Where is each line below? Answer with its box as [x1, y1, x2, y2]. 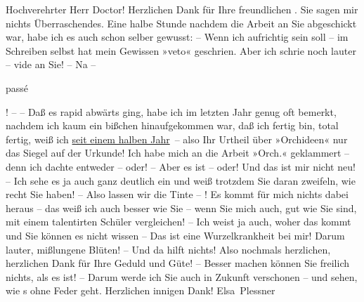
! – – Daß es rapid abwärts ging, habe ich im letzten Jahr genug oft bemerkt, [6, 104, 337, 119]
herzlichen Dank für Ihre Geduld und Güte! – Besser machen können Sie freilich [6, 256, 350, 270]
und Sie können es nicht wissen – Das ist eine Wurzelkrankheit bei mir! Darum [6, 228, 345, 242]
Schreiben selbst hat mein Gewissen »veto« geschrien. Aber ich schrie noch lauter [6, 43, 356, 58]
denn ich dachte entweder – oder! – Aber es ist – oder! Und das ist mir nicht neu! [6, 159, 356, 173]
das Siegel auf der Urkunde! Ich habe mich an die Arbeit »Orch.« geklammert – [6, 145, 350, 160]
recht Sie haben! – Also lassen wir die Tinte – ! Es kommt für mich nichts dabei [6, 187, 349, 202]
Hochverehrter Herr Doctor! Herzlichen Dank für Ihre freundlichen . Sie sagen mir [6, 2, 358, 16]
